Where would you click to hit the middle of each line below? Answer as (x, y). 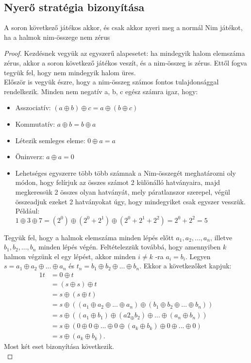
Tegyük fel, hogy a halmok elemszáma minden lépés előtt (89, 237)
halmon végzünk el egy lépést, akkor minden (70, 256)
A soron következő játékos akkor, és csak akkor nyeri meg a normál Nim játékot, (123, 27)
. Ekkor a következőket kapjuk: (185, 266)
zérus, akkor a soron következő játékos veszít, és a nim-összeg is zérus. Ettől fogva (125, 62)
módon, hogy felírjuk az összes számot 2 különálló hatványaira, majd (117, 182)
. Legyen (198, 256)
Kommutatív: (35, 124)
